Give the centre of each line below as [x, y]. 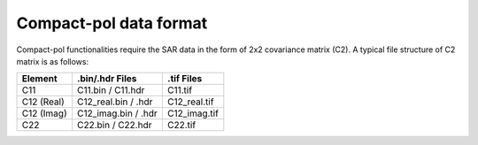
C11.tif [180, 90]
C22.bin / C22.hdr [114, 126]
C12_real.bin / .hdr [115, 102]
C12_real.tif [190, 102]
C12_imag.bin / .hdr [117, 113]
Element [39, 79]
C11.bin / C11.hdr [111, 90]
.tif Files [185, 79]
